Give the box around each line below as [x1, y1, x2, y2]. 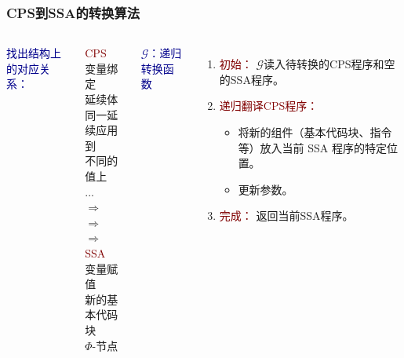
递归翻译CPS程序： [219, 97, 318, 114]
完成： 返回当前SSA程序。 [219, 207, 354, 224]
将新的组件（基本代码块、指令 [238, 124, 392, 140]
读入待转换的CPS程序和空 [264, 56, 395, 72]
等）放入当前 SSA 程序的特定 [238, 139, 388, 155]
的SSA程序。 [219, 71, 284, 87]
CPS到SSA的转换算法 [6, 2, 140, 22]
